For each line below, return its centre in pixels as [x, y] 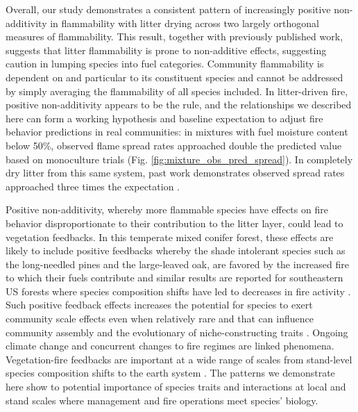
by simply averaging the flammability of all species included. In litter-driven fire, [177, 91]
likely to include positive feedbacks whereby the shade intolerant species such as [176, 250]
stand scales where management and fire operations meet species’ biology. [162, 400]
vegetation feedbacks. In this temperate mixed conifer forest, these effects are [170, 237]
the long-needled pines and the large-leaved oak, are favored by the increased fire [177, 264]
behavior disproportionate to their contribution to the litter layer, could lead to [174, 223]
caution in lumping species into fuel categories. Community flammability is [165, 64]
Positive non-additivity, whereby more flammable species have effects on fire [167, 209]
